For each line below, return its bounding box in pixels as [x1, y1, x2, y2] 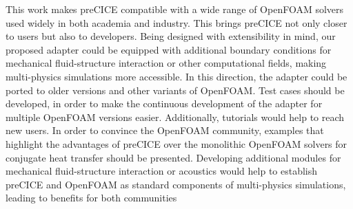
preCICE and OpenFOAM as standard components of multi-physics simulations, [6, 177, 346, 191]
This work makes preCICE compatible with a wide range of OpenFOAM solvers [6, 2, 344, 16]
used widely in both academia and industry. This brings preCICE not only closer [6, 15, 347, 30]
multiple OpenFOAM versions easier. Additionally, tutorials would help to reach [6, 109, 345, 124]
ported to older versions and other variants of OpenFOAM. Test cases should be [6, 82, 345, 97]
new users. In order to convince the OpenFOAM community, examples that [6, 123, 324, 137]
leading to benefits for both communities [6, 190, 177, 205]
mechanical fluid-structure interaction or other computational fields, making [6, 56, 327, 70]
